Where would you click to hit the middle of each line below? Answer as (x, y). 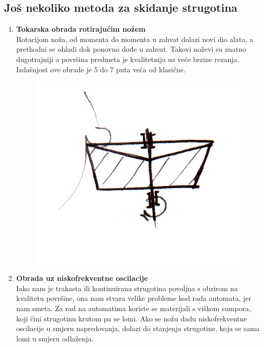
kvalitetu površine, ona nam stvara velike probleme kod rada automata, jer (134, 298)
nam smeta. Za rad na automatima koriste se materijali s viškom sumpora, (134, 308)
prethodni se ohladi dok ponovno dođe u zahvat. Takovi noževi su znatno (131, 49)
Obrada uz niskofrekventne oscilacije (82, 278)
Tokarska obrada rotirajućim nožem (81, 29)
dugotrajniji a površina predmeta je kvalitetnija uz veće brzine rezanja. (128, 59)
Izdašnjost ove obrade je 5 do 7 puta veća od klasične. (101, 69)
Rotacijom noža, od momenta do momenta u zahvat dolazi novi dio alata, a (135, 39)
